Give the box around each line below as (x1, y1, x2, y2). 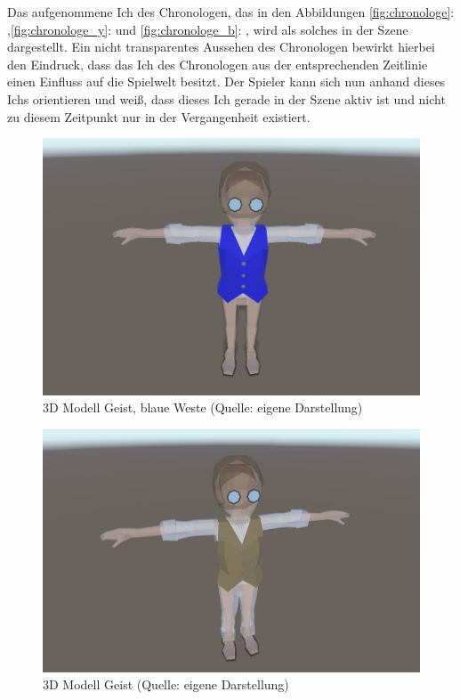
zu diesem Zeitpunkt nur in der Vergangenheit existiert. (7, 107, 311, 126)
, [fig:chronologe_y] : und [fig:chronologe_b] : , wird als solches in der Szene (7, 20, 408, 38)
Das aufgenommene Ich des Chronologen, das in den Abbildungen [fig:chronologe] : (7, 3, 455, 20)
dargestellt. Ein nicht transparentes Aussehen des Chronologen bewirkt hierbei (7, 37, 435, 56)
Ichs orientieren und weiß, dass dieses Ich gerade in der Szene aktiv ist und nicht (7, 89, 446, 108)
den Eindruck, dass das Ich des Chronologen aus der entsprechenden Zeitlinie (7, 54, 428, 73)
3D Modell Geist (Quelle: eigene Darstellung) (43, 675, 289, 694)
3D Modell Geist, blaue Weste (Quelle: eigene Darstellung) (43, 398, 363, 417)
